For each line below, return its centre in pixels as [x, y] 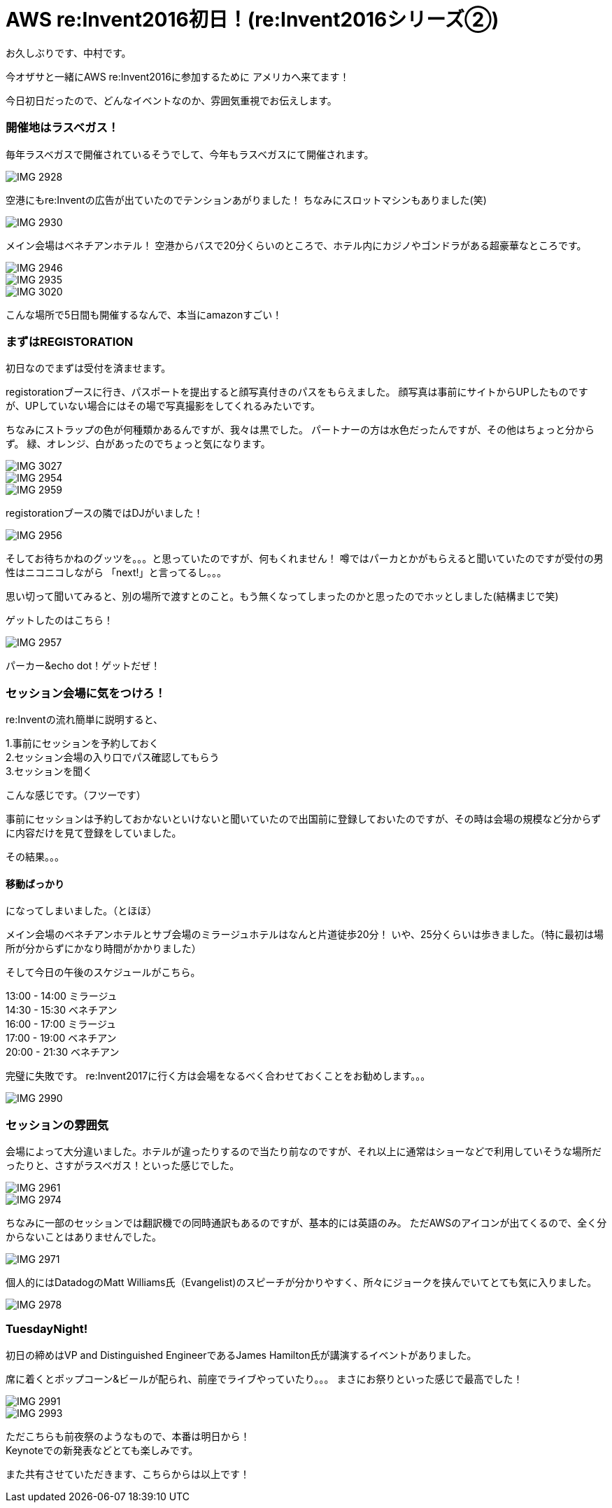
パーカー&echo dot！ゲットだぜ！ [83, 666]
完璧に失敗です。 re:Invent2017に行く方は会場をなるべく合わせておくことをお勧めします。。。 [218, 1076]
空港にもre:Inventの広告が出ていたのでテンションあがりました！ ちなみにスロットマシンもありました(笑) [246, 200]
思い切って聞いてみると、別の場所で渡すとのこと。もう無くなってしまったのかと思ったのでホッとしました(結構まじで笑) [282, 596]
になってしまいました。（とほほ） [81, 911]
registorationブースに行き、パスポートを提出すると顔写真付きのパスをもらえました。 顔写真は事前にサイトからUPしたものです [297, 392]
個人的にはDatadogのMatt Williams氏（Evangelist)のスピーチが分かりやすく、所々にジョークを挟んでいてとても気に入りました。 [301, 1282]
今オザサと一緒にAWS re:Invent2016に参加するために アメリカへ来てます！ [178, 76]
